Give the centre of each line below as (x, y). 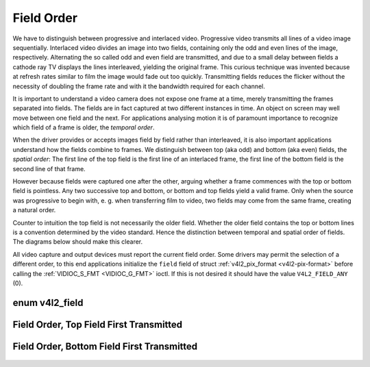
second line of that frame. (49, 168)
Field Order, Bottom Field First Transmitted (105, 346)
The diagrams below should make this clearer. (78, 242)
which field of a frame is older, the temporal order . (84, 127)
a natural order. (34, 210)
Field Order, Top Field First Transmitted (98, 324)
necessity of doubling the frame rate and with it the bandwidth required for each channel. (139, 86)
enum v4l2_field (48, 302)
